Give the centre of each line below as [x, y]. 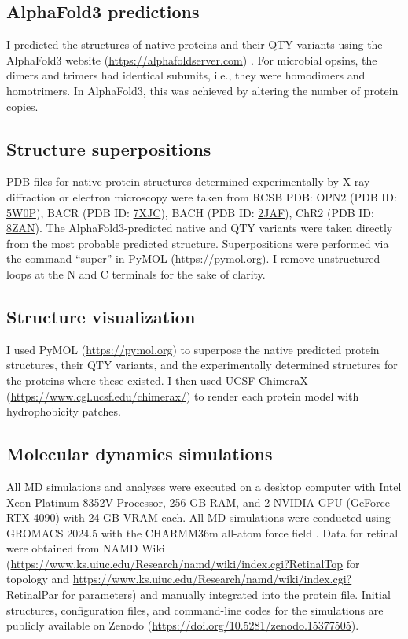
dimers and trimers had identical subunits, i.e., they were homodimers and [186, 75]
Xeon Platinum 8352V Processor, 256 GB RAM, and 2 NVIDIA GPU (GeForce [198, 502]
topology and [38, 579]
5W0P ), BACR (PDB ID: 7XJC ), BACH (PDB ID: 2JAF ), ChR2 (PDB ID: [190, 212]
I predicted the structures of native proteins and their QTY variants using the [195, 44]
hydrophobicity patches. [64, 411]
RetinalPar [33, 595]
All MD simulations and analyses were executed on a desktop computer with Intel [204, 486]
